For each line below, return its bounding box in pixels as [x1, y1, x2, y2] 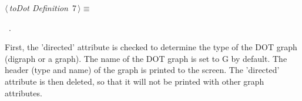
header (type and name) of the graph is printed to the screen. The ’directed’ [5, 64, 280, 76]
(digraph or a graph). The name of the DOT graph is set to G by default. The [5, 52, 287, 64]
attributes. [5, 86, 42, 99]
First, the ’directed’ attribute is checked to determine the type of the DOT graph [5, 41, 297, 53]
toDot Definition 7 [9, 2, 76, 13]
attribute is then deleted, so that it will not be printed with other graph [5, 75, 264, 87]
